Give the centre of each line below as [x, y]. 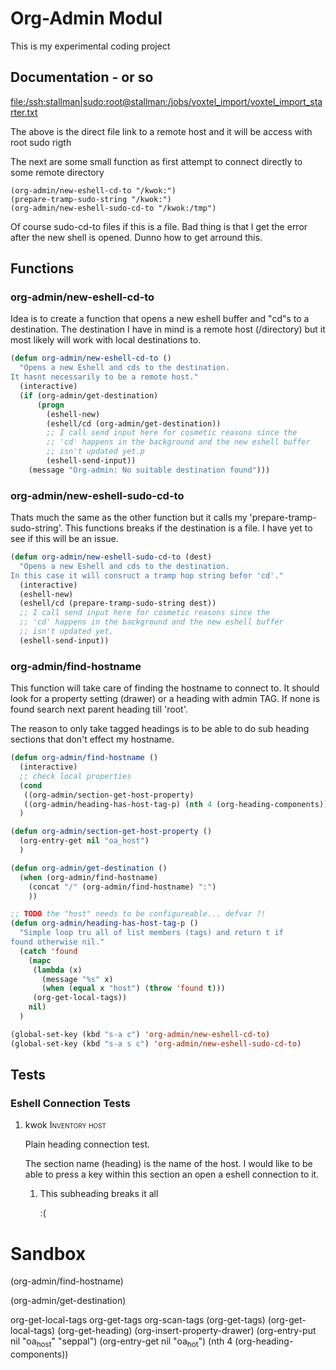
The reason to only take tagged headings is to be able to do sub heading [160, 729]
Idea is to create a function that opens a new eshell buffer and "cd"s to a [160, 319]
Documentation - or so [82, 77]
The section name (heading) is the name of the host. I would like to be [168, 1164]
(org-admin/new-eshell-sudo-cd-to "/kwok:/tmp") [113, 208]
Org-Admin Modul [86, 18]
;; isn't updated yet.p [95, 452]
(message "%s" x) [77, 979]
